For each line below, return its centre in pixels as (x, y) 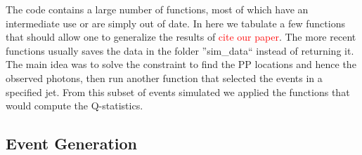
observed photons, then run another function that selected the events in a (164, 77)
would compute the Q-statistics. (75, 106)
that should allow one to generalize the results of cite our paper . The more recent (181, 37)
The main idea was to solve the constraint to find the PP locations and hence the (181, 64)
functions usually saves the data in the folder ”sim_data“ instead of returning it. (180, 50)
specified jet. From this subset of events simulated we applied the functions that (178, 92)
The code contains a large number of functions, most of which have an (157, 9)
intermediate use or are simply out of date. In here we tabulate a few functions (175, 23)
